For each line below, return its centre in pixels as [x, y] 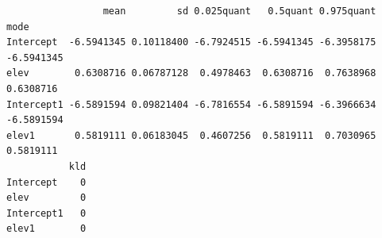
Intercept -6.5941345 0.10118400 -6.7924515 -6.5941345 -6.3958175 [191, 42]
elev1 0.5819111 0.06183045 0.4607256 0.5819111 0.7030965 [191, 135]
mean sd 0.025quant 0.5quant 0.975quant [239, 11]
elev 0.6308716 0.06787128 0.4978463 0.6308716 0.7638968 [191, 73]
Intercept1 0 [46, 213]
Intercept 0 [46, 182]
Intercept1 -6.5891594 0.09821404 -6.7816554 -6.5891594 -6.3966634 [191, 104]
